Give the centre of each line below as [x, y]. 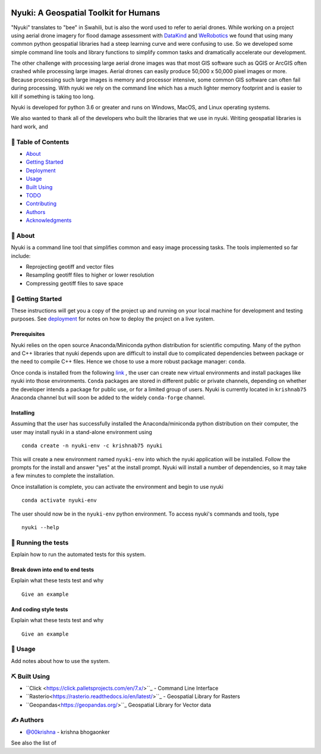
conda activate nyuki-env [59, 500]
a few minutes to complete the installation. [63, 476]
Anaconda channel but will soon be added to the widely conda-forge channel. [108, 398]
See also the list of [34, 743]
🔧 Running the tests [40, 542]
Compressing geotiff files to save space [75, 283]
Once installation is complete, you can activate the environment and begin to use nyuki [117, 486]
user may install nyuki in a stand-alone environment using [82, 432]
